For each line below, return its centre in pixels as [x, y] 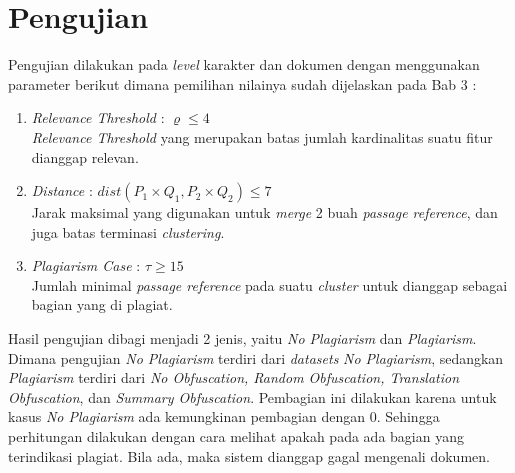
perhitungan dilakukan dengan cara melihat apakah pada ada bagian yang [236, 436]
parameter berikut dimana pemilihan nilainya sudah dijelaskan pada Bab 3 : [242, 83]
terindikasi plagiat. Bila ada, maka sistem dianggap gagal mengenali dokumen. [249, 455]
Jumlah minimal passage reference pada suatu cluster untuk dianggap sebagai [269, 284]
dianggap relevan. [85, 156]
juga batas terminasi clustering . [128, 231]
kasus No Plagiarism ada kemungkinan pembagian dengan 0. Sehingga [224, 416]
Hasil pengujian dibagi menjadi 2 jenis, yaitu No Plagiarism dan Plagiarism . [242, 338]
